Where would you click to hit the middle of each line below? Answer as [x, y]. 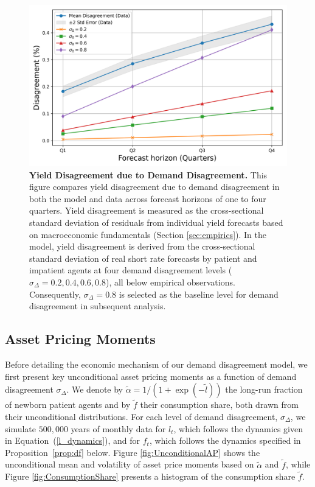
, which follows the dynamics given [238, 428]
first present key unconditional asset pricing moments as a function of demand [151, 376]
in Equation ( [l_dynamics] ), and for [73, 440]
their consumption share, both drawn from [219, 405]
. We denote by [95, 389]
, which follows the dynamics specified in [225, 440]
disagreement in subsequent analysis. [98, 306]
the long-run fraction [264, 389]
